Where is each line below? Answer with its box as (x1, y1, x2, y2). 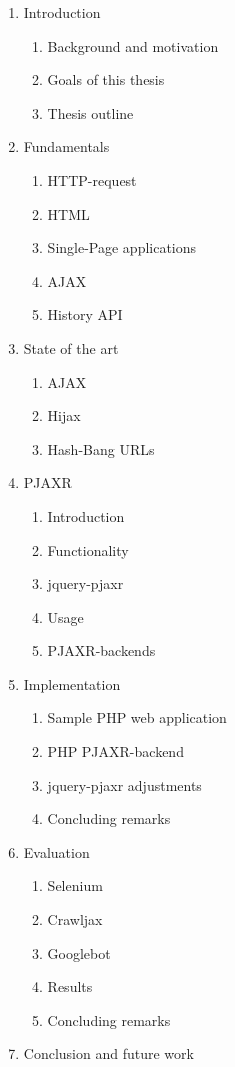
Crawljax (47, 909, 103, 930)
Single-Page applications (47, 237, 197, 258)
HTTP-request (47, 169, 137, 190)
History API (47, 304, 123, 325)
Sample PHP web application (47, 707, 227, 728)
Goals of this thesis (47, 69, 165, 90)
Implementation (23, 673, 121, 694)
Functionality (47, 539, 129, 560)
